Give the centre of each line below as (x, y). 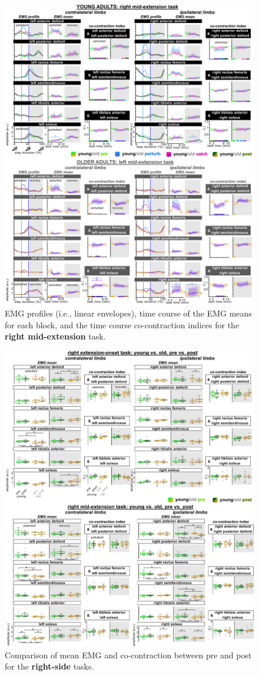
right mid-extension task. (55, 336)
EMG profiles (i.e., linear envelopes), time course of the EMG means (128, 313)
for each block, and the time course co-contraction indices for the (122, 324)
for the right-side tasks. (49, 666)
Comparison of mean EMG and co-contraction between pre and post (128, 654)
